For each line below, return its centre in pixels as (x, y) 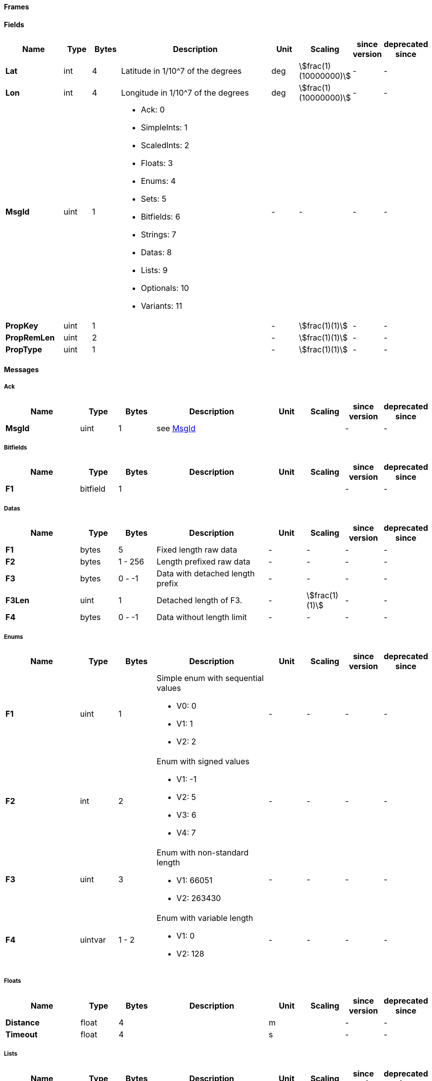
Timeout (22, 1034)
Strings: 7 (159, 235)
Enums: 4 (158, 181)
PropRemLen (30, 338)
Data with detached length (206, 574)
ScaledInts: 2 (165, 145)
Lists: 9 (154, 270)
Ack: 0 (153, 110)
